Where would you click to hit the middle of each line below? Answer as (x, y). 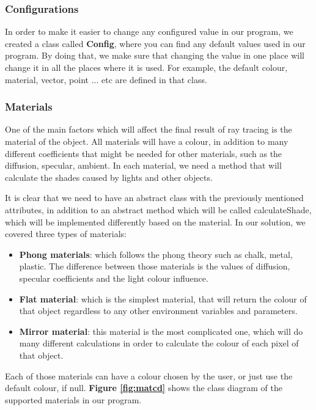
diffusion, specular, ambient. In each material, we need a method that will (143, 165)
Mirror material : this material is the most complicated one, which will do (161, 331)
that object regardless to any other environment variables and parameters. (158, 311)
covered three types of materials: (66, 234)
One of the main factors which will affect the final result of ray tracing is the (149, 129)
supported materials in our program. (73, 399)
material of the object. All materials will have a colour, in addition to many (147, 141)
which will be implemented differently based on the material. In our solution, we (155, 221)
